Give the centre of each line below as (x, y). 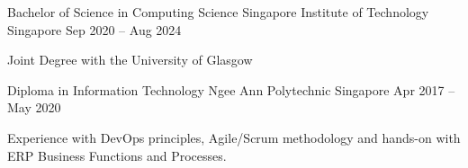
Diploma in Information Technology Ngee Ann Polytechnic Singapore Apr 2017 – (231, 89)
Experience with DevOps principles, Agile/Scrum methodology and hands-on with (234, 137)
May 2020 (34, 107)
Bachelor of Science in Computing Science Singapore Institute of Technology (218, 12)
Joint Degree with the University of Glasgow (130, 60)
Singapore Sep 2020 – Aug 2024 (94, 29)
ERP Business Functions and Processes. (117, 155)
